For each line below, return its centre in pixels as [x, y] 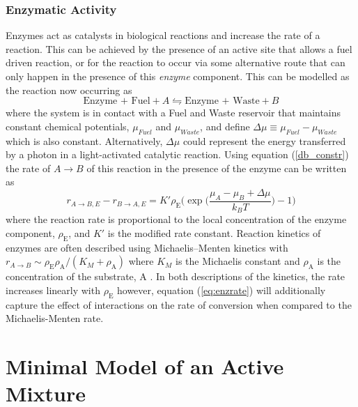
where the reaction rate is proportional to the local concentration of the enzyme [176, 219]
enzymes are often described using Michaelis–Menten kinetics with [147, 247]
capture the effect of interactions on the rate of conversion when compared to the [179, 304]
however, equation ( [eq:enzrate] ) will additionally [221, 290]
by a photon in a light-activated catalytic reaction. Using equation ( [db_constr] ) [177, 154]
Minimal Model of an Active [145, 366]
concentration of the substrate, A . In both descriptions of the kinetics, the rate [176, 276]
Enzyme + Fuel [117, 101]
